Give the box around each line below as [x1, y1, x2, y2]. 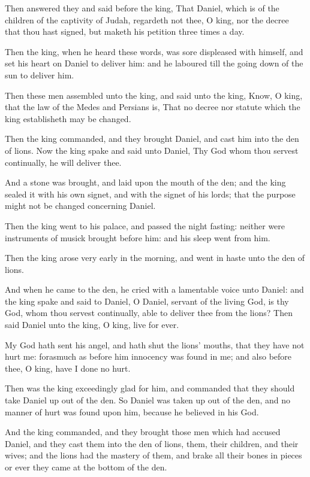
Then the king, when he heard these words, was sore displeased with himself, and [5, 45, 303, 57]
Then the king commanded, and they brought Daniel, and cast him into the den [5, 132, 299, 145]
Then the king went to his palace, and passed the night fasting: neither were [5, 219, 285, 232]
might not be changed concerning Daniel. [5, 199, 156, 212]
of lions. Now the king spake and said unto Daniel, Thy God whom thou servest [5, 144, 299, 156]
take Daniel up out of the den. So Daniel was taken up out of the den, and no [5, 394, 291, 406]
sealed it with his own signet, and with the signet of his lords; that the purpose [5, 187, 296, 200]
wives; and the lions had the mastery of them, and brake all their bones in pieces [5, 449, 302, 461]
